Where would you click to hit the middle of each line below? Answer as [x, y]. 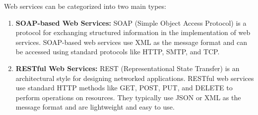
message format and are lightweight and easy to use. [95, 107]
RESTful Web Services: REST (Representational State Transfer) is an [128, 68]
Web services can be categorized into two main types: [85, 6]
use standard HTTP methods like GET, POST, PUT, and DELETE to [124, 88]
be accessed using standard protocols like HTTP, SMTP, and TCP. [118, 52]
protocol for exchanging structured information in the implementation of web [133, 32]
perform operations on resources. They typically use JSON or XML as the [128, 97]
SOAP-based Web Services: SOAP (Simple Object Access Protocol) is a [131, 22]
